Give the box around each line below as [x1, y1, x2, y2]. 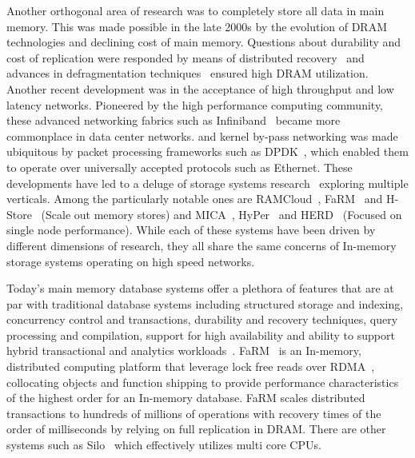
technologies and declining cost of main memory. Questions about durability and [6, 34, 401, 50]
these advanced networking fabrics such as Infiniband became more [6, 112, 341, 129]
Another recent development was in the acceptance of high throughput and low [6, 80, 394, 97]
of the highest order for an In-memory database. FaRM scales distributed [6, 389, 365, 406]
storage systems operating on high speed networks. [6, 253, 255, 269]
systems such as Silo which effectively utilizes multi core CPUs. [6, 436, 321, 453]
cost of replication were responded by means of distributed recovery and [6, 49, 365, 66]
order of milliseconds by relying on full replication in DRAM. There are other [6, 420, 386, 437]
